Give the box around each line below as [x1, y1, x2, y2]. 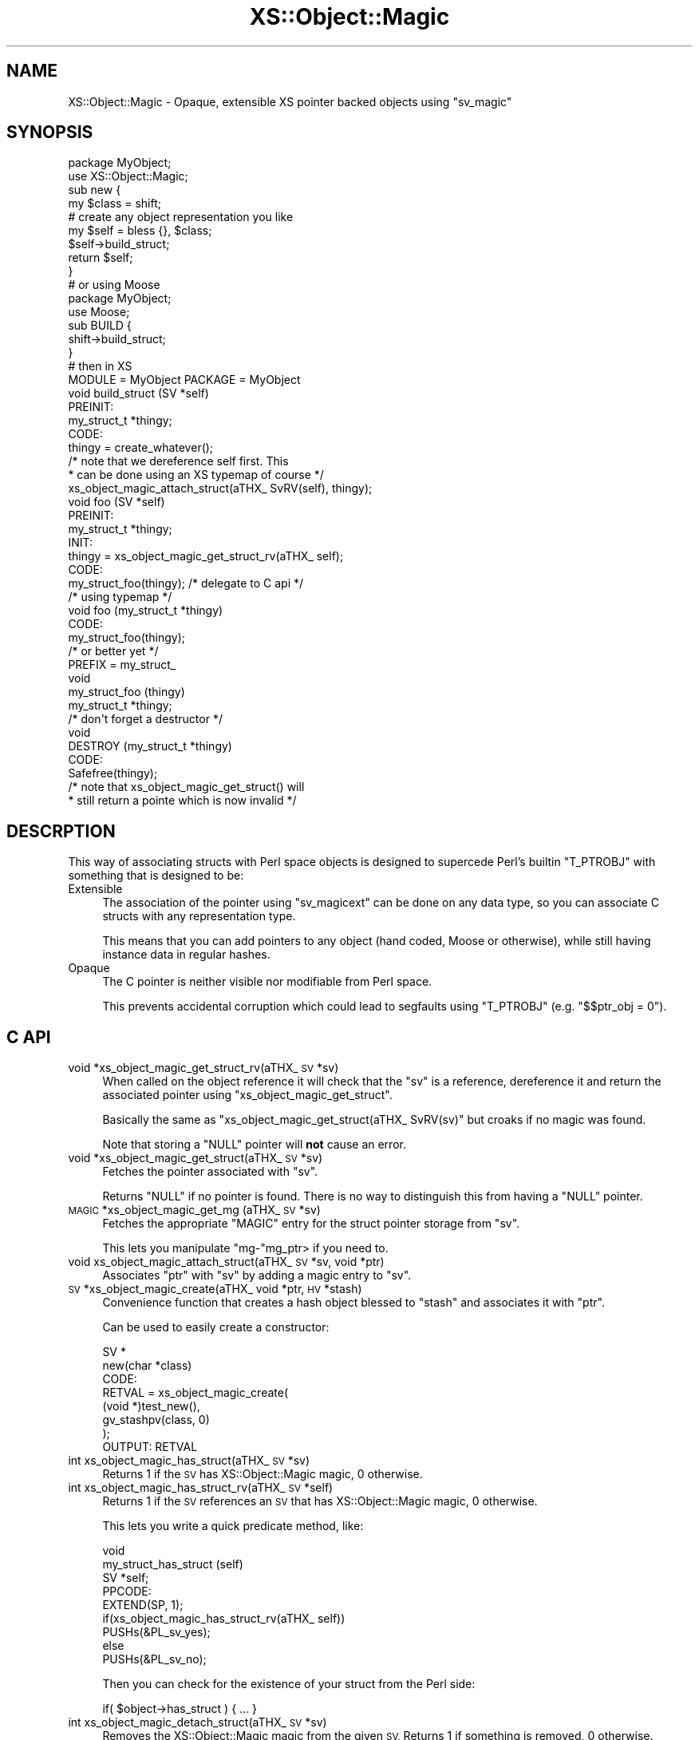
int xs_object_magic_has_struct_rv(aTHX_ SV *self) [68, 1481, 334, 1495]
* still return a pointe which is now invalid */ [68, 793, 297, 808]
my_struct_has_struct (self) [102, 1557, 243, 1572]
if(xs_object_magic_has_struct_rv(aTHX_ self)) [102, 1611, 346, 1626]
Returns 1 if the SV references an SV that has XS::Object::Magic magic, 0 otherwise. [102, 1494, 538, 1509]
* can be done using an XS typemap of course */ [68, 468, 324, 482]
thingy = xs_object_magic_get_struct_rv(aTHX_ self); [68, 549, 344, 564]
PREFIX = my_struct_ [68, 658, 176, 672]
